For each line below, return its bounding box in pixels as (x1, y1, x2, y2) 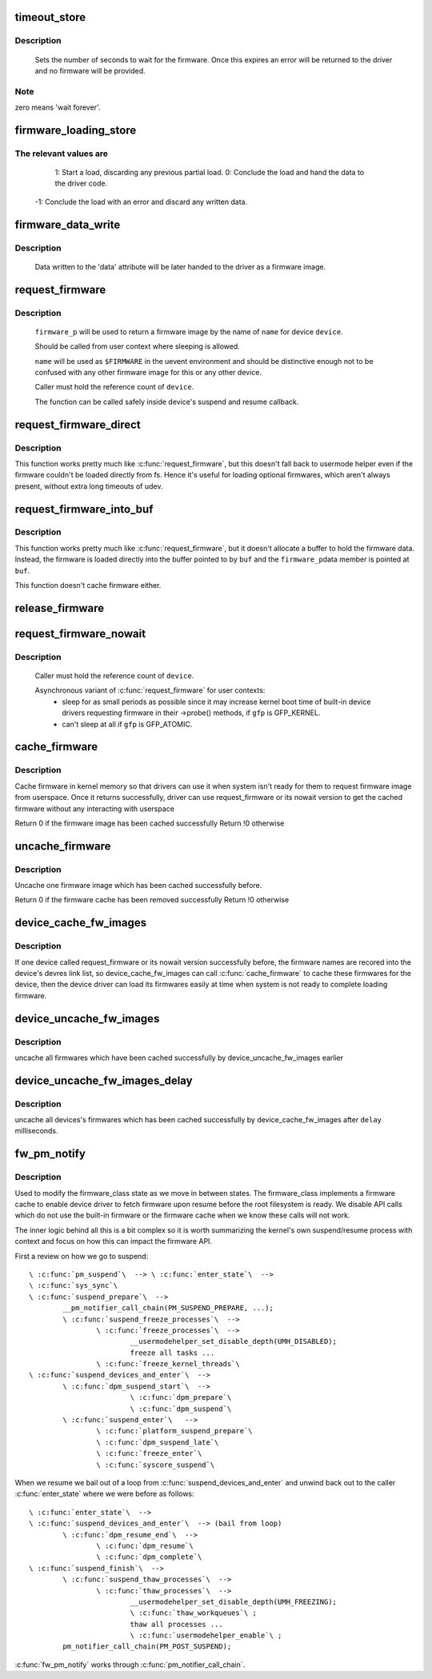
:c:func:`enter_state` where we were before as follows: (14, 1489, 195, 1499)
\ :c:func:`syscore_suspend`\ (96, 1460, 215, 1469)
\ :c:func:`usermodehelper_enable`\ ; (130, 1631, 282, 1640)
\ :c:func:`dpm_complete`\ (96, 1553, 202, 1561)
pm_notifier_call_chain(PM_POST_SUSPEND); (62, 1642, 232, 1651)
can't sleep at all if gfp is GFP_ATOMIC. (62, 719, 193, 729)
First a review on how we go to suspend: (14, 1251, 149, 1261)
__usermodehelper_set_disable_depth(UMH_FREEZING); (130, 1597, 338, 1606)
